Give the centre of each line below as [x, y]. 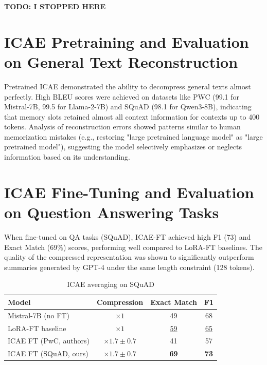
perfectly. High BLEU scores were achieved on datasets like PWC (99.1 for [122, 96]
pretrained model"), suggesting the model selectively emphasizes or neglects [123, 147]
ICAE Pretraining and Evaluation [127, 41]
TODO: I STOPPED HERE [55, 6]
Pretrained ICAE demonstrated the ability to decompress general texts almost [128, 86]
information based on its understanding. [67, 157]
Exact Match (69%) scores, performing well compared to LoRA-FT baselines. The [133, 247]
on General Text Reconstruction [121, 61]
